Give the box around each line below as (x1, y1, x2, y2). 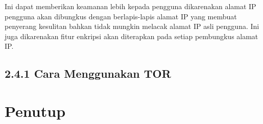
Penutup (5, 100, 66, 121)
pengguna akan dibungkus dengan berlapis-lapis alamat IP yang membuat (5, 11, 237, 21)
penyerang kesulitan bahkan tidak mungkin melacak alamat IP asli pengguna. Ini (5, 21, 259, 32)
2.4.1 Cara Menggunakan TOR (5, 66, 171, 81)
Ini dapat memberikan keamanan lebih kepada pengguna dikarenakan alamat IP (5, 1, 256, 11)
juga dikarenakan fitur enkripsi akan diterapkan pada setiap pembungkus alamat (5, 30, 258, 41)
